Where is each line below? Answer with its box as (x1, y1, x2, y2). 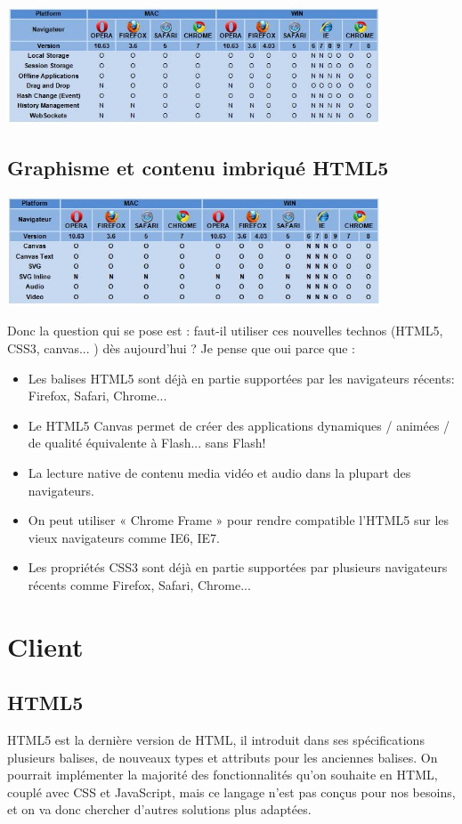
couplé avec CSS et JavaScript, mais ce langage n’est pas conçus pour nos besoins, (7, 782, 456, 801)
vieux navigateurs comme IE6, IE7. (28, 528, 220, 546)
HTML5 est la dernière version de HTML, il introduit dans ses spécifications (7, 731, 425, 749)
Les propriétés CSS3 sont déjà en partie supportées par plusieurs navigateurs (28, 558, 448, 577)
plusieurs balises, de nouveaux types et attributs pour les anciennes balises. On (7, 747, 438, 766)
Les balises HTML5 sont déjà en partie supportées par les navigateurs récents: (28, 368, 455, 387)
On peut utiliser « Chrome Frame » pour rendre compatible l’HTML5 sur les (28, 511, 450, 529)
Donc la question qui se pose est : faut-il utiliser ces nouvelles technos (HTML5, (7, 321, 443, 340)
